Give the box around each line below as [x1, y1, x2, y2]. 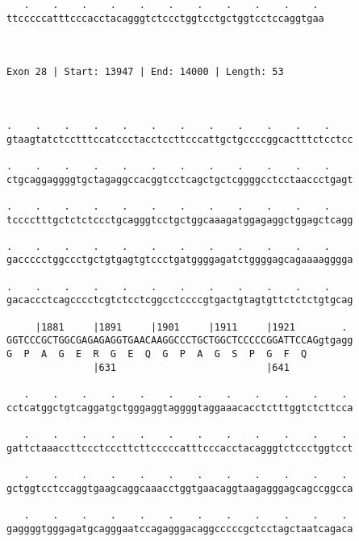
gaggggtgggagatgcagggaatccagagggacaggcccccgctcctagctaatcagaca [6, 522, 353, 535]
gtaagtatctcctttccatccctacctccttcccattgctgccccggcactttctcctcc [6, 133, 353, 145]
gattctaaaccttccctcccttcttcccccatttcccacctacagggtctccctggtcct [6, 442, 353, 454]
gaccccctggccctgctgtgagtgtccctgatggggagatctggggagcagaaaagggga [6, 254, 353, 266]
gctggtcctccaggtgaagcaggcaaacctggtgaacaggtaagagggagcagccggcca [6, 482, 353, 494]
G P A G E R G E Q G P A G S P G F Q [6, 348, 307, 360]
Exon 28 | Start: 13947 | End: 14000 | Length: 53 [6, 66, 284, 78]
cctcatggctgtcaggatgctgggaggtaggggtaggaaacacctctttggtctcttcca [6, 402, 353, 414]
